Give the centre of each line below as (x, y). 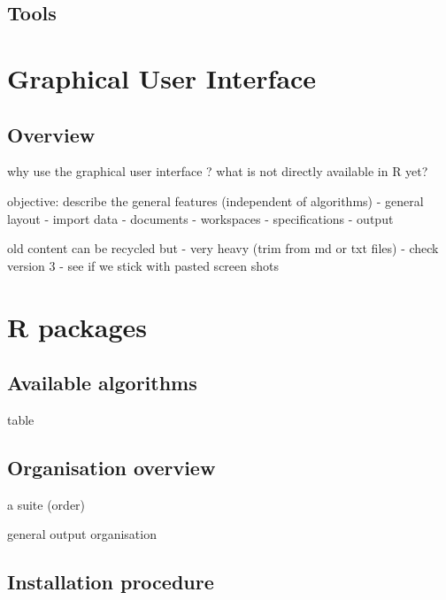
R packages (77, 326)
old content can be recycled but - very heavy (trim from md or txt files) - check (223, 248)
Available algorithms (102, 383)
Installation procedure (111, 582)
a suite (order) (46, 504)
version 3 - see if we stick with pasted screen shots (143, 265)
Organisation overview (111, 467)
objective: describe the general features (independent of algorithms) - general (215, 200)
